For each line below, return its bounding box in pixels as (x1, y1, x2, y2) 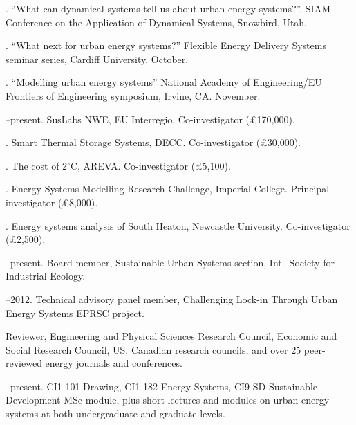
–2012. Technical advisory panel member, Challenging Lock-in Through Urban (6, 291, 338, 306)
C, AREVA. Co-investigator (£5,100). (70, 158, 231, 172)
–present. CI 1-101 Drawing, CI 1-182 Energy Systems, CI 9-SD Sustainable (6, 379, 318, 393)
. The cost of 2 (6, 158, 68, 172)
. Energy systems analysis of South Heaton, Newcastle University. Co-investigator (6, 218, 350, 233)
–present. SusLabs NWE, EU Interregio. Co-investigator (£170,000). (6, 111, 295, 126)
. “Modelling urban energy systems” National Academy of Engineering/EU (6, 75, 322, 89)
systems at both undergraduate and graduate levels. (6, 406, 225, 421)
